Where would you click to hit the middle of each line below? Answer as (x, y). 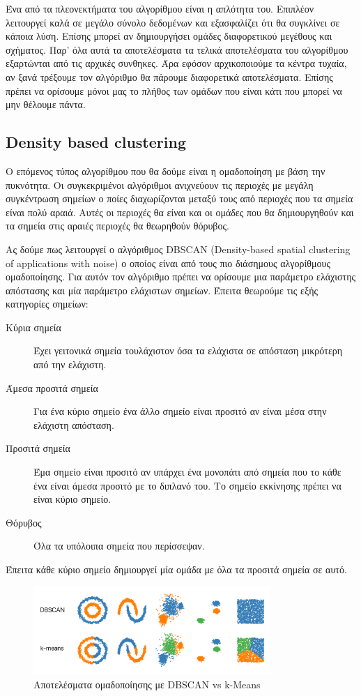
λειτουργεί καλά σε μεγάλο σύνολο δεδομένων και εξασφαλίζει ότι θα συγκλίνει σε (173, 22)
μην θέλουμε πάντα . (46, 104)
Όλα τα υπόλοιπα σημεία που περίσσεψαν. (119, 546)
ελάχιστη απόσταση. (74, 424)
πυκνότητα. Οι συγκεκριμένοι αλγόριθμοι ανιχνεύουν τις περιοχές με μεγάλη (160, 184)
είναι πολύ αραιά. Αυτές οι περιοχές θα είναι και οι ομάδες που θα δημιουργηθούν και (180, 212)
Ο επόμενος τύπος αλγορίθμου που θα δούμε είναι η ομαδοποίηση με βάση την (166, 171)
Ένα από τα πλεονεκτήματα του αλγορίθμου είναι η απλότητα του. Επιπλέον (160, 8)
